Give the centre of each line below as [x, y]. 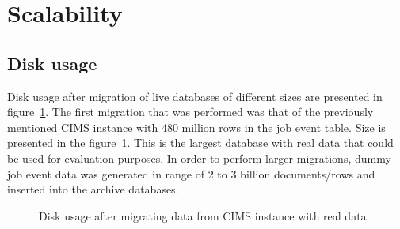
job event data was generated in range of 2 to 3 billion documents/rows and [191, 173]
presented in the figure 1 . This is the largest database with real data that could [200, 143]
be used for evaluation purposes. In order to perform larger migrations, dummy [199, 158]
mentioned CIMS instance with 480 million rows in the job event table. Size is [196, 127]
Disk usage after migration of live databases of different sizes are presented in [195, 96]
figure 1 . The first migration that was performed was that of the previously [190, 112]
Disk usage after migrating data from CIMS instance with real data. [204, 215]
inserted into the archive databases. [93, 189]
